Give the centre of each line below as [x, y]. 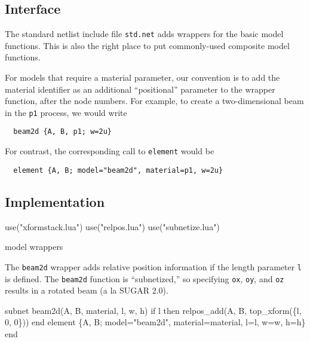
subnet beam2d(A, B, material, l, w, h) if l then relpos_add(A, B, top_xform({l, [153, 310]
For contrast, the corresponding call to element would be [110, 151]
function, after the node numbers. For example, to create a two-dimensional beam [154, 101]
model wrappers [34, 247]
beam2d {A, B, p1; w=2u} [62, 132]
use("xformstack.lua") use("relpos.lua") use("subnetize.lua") [112, 226]
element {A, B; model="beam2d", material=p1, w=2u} [118, 170]
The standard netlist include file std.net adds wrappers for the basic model [144, 34]
